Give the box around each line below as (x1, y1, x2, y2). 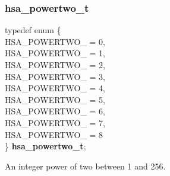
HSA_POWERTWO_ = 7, (5, 116, 105, 129)
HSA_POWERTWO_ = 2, (5, 59, 105, 71)
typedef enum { (5, 24, 61, 36)
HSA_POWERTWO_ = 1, (5, 47, 105, 59)
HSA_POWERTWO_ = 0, (5, 35, 105, 47)
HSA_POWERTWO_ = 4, (5, 82, 105, 94)
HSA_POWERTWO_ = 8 (5, 128, 103, 140)
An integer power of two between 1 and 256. (5, 159, 166, 172)
